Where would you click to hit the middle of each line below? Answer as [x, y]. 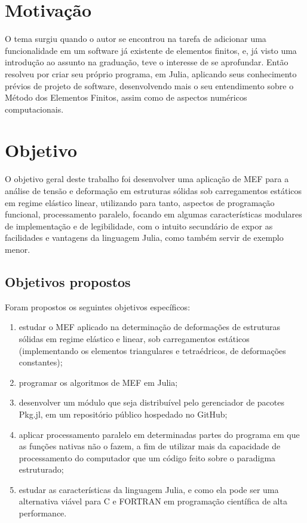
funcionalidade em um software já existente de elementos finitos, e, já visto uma [151, 50]
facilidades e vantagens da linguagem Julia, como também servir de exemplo [144, 238]
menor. [18, 249]
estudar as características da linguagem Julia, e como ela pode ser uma [149, 489]
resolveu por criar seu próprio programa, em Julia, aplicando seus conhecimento [151, 73]
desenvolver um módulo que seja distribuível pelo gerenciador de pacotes [151, 402]
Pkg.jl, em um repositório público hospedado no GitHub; [123, 414]
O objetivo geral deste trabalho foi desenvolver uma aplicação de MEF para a [147, 179]
